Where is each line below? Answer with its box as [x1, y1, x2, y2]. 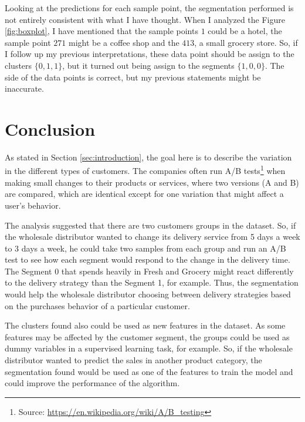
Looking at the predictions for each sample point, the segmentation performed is [5, 2, 294, 14]
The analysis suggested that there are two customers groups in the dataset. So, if [5, 219, 296, 231]
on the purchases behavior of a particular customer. [5, 299, 190, 312]
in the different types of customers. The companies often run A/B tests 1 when [5, 163, 286, 177]
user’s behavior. [5, 199, 61, 211]
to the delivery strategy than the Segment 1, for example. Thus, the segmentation [5, 276, 299, 289]
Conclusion [5, 116, 96, 140]
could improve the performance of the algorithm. [5, 377, 180, 389]
